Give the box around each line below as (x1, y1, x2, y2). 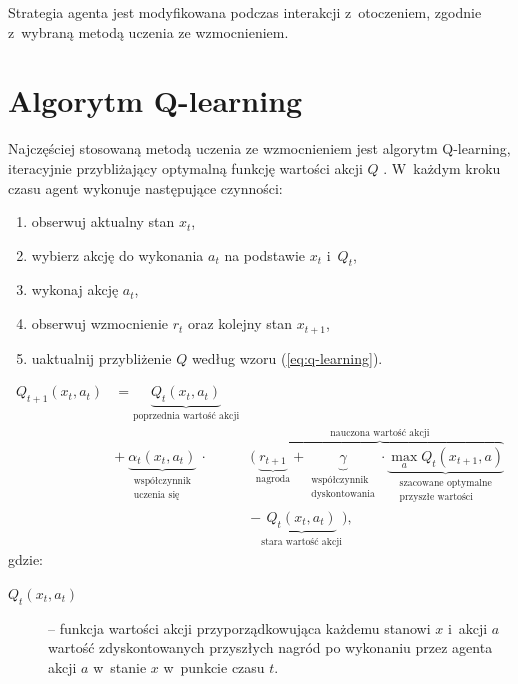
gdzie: (8, 549, 43, 570)
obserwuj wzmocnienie (31, 313, 169, 334)
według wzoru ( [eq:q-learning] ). (191, 347, 383, 368)
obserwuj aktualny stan (31, 211, 175, 232)
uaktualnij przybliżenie (31, 347, 172, 368)
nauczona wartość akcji (330, 427, 430, 438)
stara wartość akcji (261, 536, 342, 547)
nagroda (255, 474, 291, 485)
